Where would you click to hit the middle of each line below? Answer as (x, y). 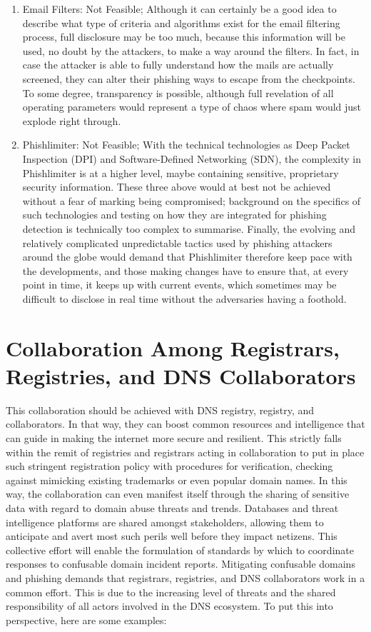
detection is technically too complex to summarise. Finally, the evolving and (189, 228)
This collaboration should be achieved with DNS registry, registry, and (160, 410)
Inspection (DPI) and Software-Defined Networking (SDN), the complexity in (192, 158)
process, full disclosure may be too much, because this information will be (184, 37)
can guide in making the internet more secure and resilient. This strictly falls (174, 437)
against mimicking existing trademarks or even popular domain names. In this (177, 480)
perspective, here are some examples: (86, 620)
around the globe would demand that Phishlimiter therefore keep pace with (187, 257)
